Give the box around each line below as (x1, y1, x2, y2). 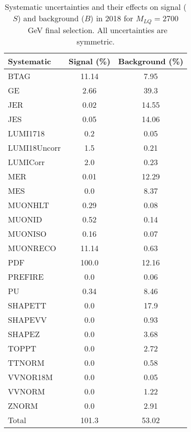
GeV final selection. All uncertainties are (28, 24, 168, 36)
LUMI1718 (8, 127, 45, 139)
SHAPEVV (8, 313, 47, 325)
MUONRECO (8, 242, 56, 254)
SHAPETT (8, 299, 46, 311)
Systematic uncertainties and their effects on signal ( (4, 1, 187, 12)
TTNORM (8, 356, 45, 368)
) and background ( (17, 12, 84, 24)
